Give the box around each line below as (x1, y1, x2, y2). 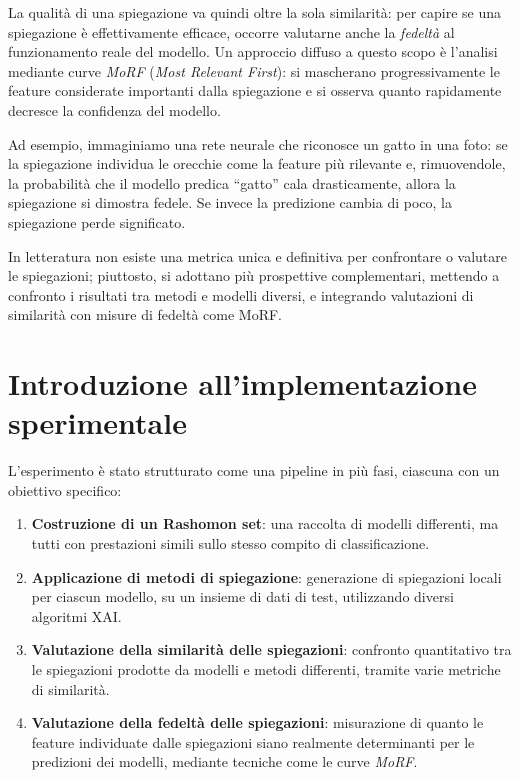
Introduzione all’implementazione (8, 363, 478, 404)
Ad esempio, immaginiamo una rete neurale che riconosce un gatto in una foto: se (8, 133, 508, 154)
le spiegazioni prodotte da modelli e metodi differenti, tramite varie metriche (31, 658, 501, 679)
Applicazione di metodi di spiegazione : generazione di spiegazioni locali (31, 566, 502, 587)
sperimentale (8, 402, 187, 443)
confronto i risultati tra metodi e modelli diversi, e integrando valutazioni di (8, 284, 474, 305)
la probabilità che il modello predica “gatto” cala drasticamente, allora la (8, 172, 456, 193)
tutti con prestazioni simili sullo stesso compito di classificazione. (31, 533, 430, 553)
